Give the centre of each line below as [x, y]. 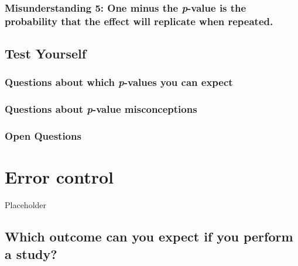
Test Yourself [46, 53]
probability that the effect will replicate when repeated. [139, 21]
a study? [31, 253]
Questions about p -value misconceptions [101, 109]
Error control [59, 177]
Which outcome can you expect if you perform [149, 236]
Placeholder [26, 205]
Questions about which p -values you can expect [119, 82]
